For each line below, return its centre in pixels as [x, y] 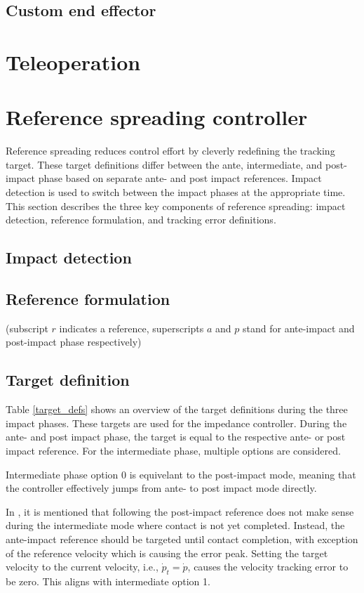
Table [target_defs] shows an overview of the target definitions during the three [177, 409]
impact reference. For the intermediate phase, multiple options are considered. [173, 450]
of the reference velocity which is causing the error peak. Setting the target [167, 553]
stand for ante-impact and [299, 328]
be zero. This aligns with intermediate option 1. [108, 581]
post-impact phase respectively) [74, 342]
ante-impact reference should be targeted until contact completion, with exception [182, 539]
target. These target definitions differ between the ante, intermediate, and [164, 164]
